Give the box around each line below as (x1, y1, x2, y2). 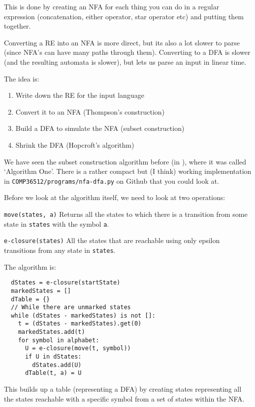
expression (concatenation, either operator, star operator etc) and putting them (4, 11, 244, 21)
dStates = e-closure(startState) (11, 279, 121, 286)
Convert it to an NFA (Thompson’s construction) (15, 106, 165, 117)
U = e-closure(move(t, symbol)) (25, 345, 131, 352)
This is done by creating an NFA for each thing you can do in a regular (4, 1, 220, 11)
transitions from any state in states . (4, 244, 116, 255)
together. (4, 21, 31, 31)
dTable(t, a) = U (25, 369, 82, 377)
